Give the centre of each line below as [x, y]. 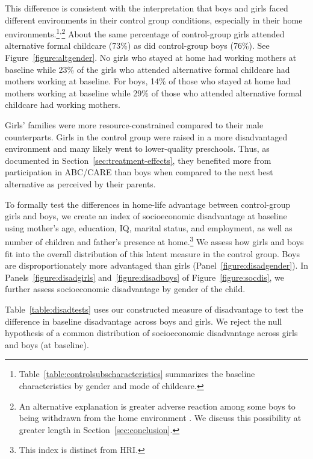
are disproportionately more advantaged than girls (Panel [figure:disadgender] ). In [157, 265]
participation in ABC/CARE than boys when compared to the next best [139, 172]
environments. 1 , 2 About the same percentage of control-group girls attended [145, 33]
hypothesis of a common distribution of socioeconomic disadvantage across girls [151, 333]
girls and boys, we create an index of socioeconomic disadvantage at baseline [146, 216]
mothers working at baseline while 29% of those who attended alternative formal [153, 92]
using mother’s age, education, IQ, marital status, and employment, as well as [149, 227]
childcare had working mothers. [63, 105]
